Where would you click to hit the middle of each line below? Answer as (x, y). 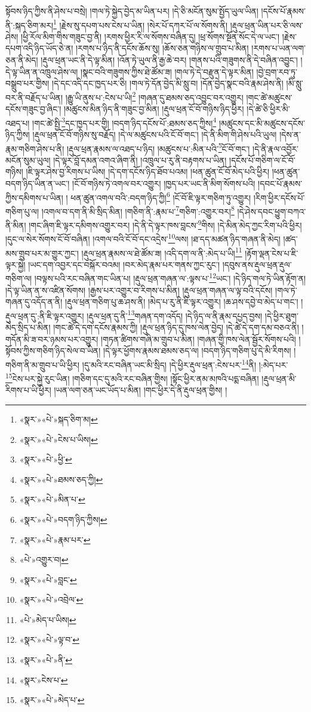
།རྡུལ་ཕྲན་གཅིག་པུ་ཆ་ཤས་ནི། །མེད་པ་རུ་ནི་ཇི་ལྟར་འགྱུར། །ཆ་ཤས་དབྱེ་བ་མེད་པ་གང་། (181, 302)
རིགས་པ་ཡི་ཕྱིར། (28, 390)
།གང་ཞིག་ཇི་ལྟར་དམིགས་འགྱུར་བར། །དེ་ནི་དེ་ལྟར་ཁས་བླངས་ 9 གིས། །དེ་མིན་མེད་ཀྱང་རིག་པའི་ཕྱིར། (165, 224)
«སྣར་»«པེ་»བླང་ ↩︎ (48, 579)
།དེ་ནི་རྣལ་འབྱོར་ (276, 148)
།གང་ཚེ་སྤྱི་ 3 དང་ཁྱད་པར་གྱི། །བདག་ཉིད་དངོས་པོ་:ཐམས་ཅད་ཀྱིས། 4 (124, 122)
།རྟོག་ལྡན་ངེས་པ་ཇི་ (272, 253)
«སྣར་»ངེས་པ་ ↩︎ (44, 679)
